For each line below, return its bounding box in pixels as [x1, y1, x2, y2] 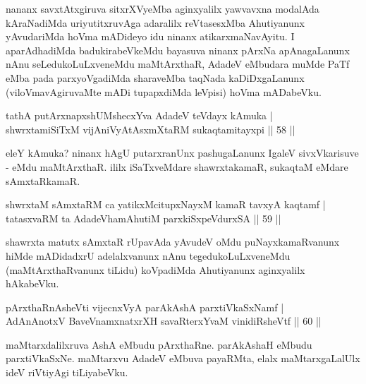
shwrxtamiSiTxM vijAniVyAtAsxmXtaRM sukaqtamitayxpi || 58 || [6, 121, 295, 136]
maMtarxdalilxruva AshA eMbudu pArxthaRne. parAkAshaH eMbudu [6, 337, 312, 352]
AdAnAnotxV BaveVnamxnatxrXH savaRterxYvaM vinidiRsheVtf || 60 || [6, 313, 322, 328]
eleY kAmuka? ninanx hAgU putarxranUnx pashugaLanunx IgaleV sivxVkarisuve [6, 145, 359, 160]
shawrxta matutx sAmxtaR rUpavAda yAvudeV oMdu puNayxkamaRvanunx [6, 234, 340, 249]
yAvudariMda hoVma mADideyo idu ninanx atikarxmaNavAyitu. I [6, 29, 295, 44]
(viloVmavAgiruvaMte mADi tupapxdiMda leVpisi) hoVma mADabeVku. [6, 84, 322, 99]
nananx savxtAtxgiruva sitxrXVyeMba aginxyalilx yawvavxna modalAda [6, 1, 319, 16]
